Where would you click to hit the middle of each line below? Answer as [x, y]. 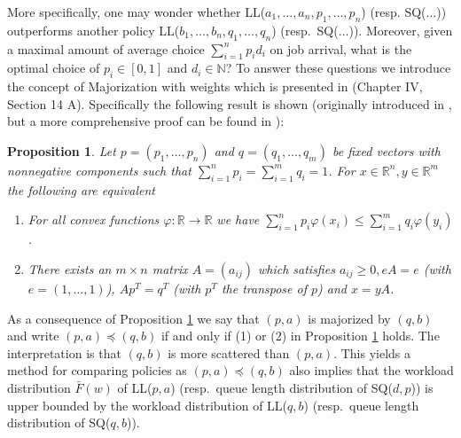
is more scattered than [229, 352]
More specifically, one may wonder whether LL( [137, 12]
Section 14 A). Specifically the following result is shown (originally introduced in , [230, 103]
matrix [170, 268]
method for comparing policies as [97, 370]
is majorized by [349, 318]
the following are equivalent [81, 189]
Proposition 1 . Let [62, 150]
